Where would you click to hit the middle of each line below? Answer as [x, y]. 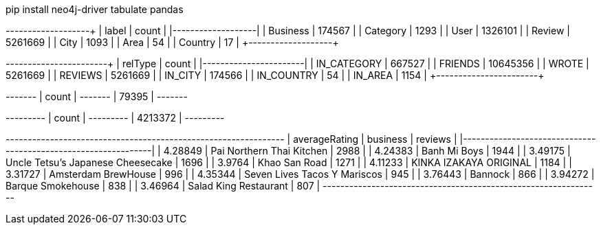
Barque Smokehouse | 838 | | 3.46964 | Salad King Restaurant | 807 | [163, 186]
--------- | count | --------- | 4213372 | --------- [115, 118]
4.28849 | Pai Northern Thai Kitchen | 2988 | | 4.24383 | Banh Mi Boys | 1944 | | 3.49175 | [367, 151]
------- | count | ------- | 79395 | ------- [97, 96]
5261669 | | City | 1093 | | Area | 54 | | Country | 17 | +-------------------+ [172, 42]
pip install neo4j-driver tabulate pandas [95, 9]
